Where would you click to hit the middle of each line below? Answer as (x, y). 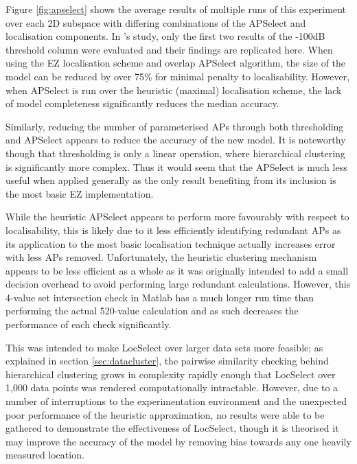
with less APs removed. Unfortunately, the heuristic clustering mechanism (161, 257)
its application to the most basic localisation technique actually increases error (171, 243)
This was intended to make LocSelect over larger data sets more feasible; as (164, 347)
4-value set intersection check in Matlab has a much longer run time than (160, 297)
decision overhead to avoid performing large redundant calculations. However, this (178, 284)
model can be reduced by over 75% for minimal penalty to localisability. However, (178, 76)
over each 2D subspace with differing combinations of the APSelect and (156, 22)
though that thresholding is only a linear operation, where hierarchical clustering (175, 153)
